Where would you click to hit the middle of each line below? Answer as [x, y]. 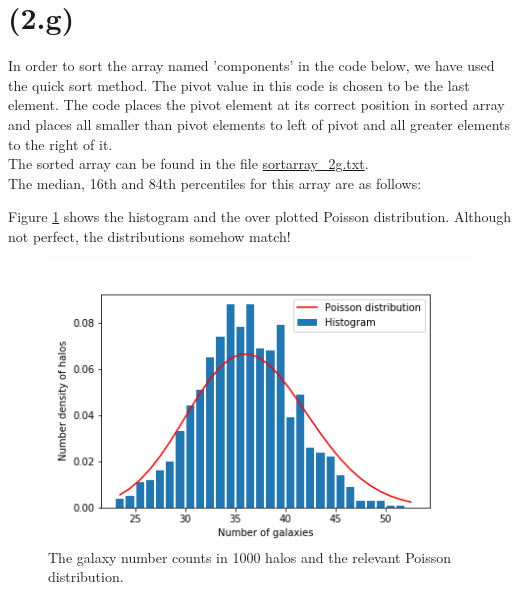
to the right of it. [60, 143]
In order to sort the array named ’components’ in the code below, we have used [251, 65]
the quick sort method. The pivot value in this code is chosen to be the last [239, 84]
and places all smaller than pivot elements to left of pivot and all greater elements [259, 123]
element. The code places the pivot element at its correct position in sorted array [256, 104]
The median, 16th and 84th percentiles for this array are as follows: [215, 182]
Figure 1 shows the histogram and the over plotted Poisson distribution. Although [260, 216]
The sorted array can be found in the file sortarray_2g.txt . [188, 163]
